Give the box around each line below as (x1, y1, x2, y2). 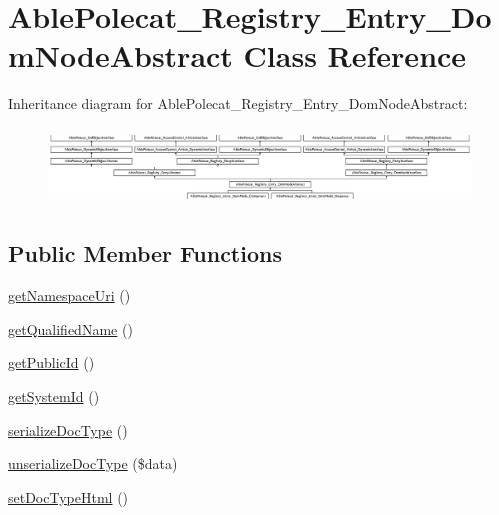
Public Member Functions (8, 238, 282, 269)
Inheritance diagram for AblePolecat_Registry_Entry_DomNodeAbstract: (8, 93, 468, 114)
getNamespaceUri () (8, 285, 131, 306)
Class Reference (243, 35, 467, 76)
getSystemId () (8, 385, 100, 406)
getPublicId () (8, 352, 95, 373)
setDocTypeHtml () (8, 486, 129, 507)
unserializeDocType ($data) (8, 453, 178, 474)
